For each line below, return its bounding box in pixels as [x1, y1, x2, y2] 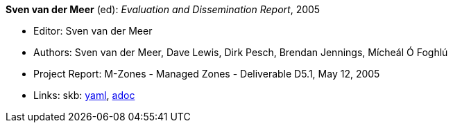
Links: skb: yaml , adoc [33, 89, 135, 101]
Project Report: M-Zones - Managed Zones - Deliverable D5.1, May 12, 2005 [33, 68, 380, 80]
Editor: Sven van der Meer [33, 25, 153, 37]
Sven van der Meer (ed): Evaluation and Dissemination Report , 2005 [6, 3, 320, 15]
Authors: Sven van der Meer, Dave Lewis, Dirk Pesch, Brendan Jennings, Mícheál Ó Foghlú [33, 46, 448, 58]
